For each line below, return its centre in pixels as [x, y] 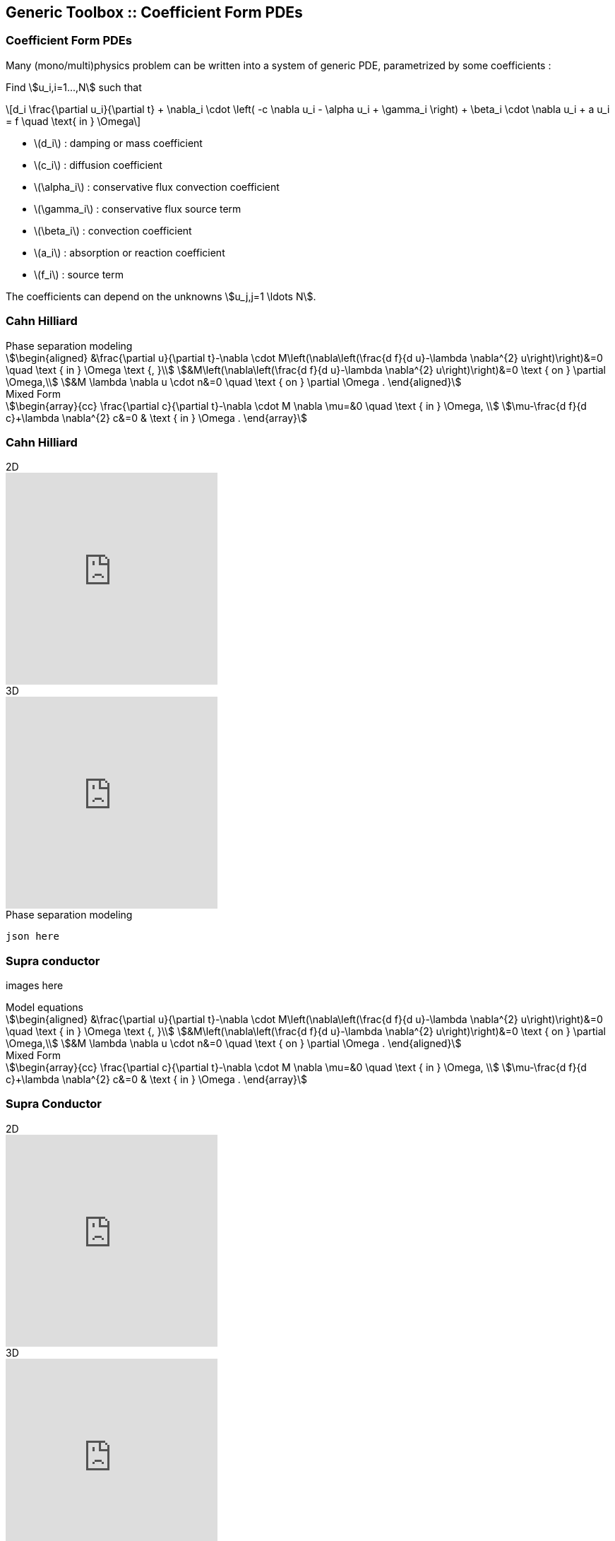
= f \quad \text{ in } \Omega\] [73, 121]
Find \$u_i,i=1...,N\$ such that [74, 87]
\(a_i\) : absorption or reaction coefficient [130, 252]
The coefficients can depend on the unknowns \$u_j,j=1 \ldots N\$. [161, 296]
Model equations [45, 1008]
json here [32, 937]
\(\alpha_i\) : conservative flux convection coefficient [157, 187]
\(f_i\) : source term [79, 274]
